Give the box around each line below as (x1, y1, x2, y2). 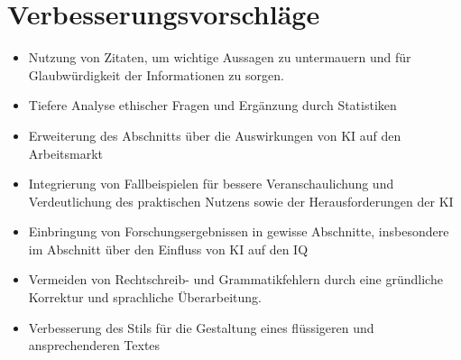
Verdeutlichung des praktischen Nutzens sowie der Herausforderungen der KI (28, 191, 454, 210)
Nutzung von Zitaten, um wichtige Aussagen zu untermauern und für (28, 48, 411, 67)
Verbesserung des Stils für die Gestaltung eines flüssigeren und (28, 318, 374, 337)
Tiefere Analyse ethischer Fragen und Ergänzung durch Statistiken (28, 96, 397, 115)
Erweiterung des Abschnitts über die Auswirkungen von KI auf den (28, 125, 401, 144)
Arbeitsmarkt (28, 143, 104, 162)
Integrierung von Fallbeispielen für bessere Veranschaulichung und (28, 174, 394, 193)
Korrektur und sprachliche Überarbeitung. (28, 288, 262, 307)
